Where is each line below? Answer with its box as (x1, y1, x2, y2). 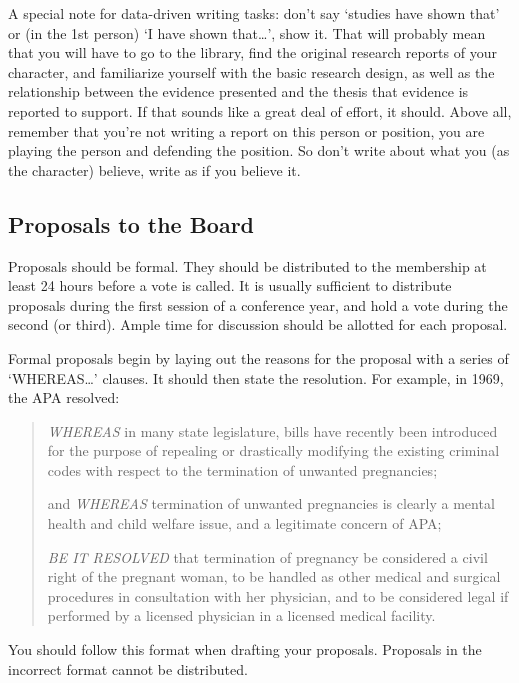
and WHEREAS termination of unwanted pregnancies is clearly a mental (47, 493, 495, 514)
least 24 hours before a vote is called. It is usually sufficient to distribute (8, 275, 452, 296)
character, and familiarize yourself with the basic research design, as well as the (8, 61, 495, 82)
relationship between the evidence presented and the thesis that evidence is (8, 81, 469, 102)
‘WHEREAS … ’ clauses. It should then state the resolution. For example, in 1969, (8, 367, 504, 388)
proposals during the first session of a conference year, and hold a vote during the (8, 294, 508, 315)
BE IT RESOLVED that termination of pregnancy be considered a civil (47, 546, 488, 567)
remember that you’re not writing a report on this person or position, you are (8, 120, 485, 141)
